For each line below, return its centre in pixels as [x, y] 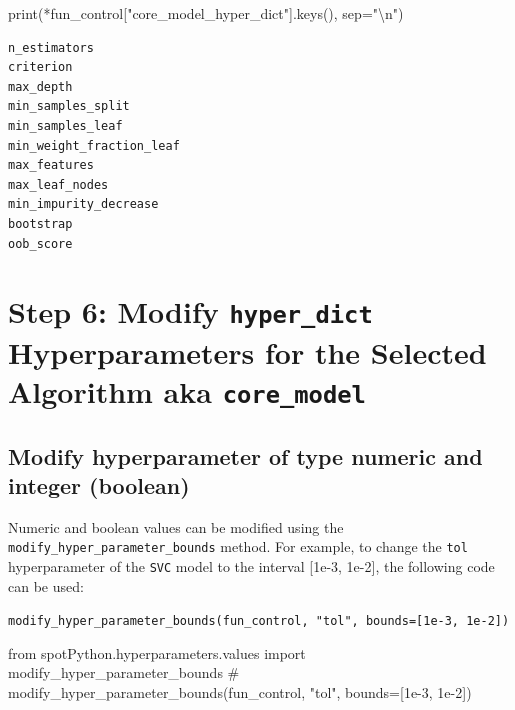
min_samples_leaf [65, 125]
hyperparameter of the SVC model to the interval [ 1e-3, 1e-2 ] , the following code [251, 565]
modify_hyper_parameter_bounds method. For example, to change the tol [238, 546]
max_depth [40, 86]
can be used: [46, 585]
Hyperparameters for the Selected [247, 351]
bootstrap [40, 223]
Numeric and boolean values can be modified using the [176, 526]
